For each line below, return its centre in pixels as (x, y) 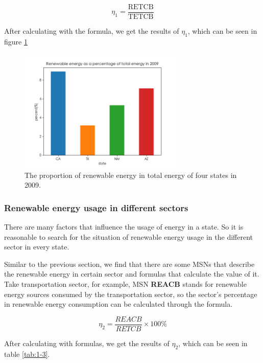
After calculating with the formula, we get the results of (92, 31)
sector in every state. (37, 247)
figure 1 (16, 41)
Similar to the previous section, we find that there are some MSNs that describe (129, 264)
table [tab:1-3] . (27, 354)
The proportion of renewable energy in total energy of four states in (131, 175)
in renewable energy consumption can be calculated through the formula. (118, 304)
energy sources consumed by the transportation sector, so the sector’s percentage (131, 294)
